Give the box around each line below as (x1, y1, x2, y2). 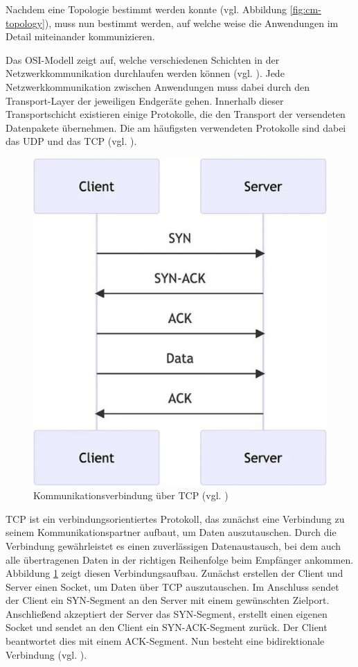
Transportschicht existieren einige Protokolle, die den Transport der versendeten (6, 107, 346, 121)
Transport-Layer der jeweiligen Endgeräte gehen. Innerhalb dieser (6, 93, 284, 107)
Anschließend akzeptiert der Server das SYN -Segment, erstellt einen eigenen (6, 606, 328, 621)
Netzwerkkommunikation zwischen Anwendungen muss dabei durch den (6, 79, 310, 94)
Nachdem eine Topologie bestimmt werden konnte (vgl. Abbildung (6, 2, 287, 16)
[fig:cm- (289, 2, 321, 16)
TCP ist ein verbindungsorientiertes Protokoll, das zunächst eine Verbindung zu (6, 511, 345, 526)
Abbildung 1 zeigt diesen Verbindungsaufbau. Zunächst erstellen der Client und (6, 566, 343, 580)
